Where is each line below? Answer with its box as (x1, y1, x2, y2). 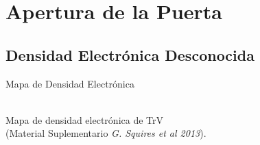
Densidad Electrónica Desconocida (5, 44, 255, 65)
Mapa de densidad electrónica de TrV (5, 112, 163, 127)
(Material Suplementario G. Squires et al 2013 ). (5, 126, 206, 140)
